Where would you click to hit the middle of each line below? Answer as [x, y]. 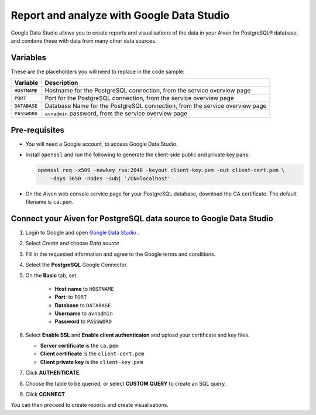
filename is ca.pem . [49, 201]
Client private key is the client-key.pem [92, 362]
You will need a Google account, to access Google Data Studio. [102, 144]
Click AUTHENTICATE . [53, 373]
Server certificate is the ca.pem [79, 346]
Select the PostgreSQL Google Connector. [77, 265]
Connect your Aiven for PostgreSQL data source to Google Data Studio [142, 219]
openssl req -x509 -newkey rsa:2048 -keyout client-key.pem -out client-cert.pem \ [161, 170]
